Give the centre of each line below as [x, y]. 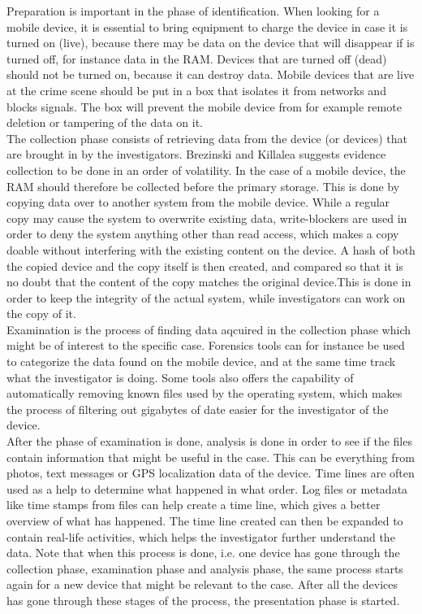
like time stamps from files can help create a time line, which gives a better [194, 505]
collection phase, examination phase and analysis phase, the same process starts [205, 568]
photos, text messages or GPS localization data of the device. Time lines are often [211, 473]
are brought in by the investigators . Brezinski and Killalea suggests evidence [196, 154]
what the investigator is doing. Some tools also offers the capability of [180, 377]
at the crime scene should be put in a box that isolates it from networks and [196, 90]
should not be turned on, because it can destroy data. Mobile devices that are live [211, 74]
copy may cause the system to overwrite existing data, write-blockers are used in [207, 218]
